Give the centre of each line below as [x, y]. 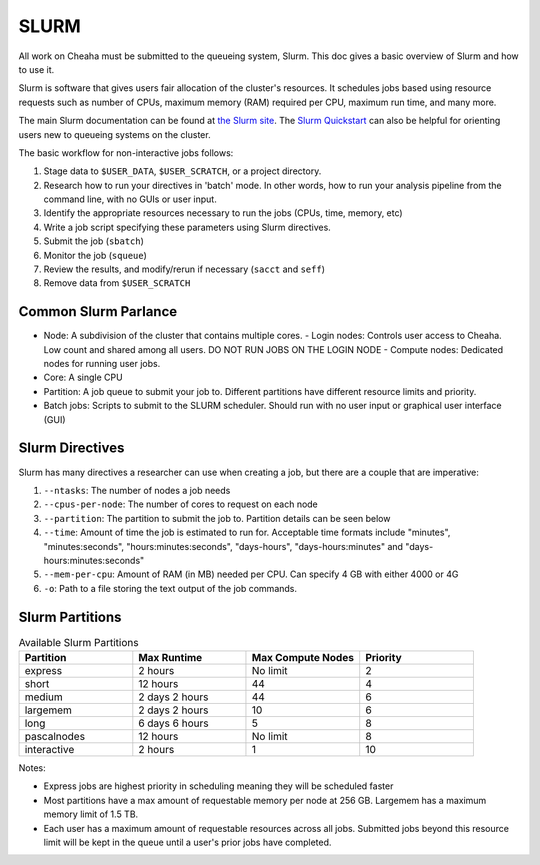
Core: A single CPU [83, 377]
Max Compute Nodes [303, 657]
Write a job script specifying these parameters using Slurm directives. [187, 227]
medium [44, 697]
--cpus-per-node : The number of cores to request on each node [181, 504]
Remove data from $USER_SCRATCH [117, 283]
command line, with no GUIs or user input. [130, 199]
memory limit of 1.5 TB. [91, 814]
